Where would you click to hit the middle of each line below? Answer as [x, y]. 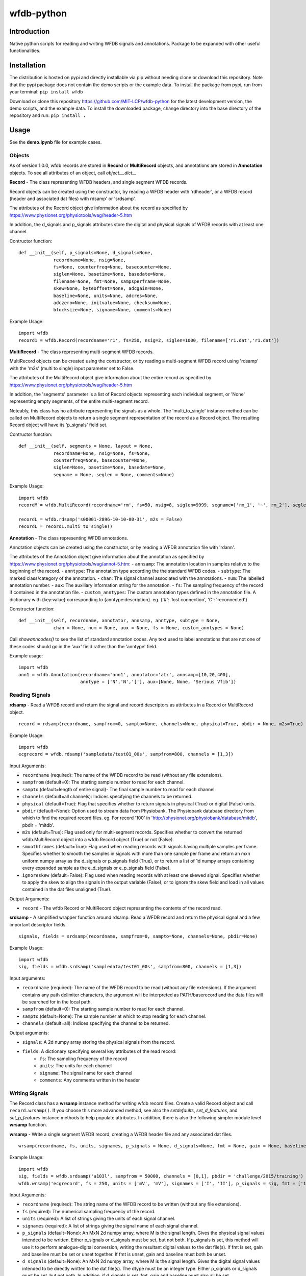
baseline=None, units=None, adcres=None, [106, 296]
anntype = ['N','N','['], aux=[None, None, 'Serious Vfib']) [158, 682]
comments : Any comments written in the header [90, 1080]
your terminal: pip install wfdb [46, 92]
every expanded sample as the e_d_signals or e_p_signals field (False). [96, 868]
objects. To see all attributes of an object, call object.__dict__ [73, 173]
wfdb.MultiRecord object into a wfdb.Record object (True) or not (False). [98, 839]
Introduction [30, 31]
